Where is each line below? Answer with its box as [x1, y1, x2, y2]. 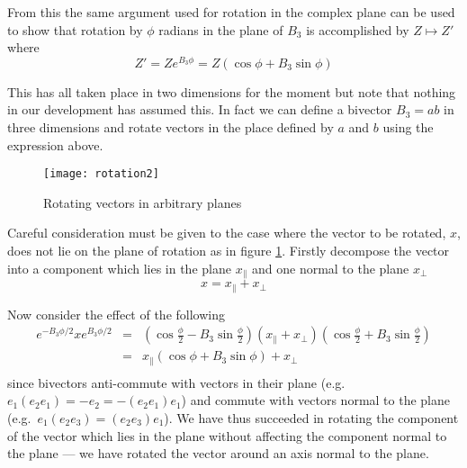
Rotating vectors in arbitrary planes [43, 193, 242, 211]
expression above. [7, 135, 103, 154]
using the [382, 118, 434, 137]
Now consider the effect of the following [7, 304, 225, 323]
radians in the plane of [158, 20, 283, 39]
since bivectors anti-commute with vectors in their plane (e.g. [7, 373, 346, 391]
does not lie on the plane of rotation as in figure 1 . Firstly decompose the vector [7, 241, 450, 260]
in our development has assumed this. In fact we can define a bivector [7, 100, 392, 119]
